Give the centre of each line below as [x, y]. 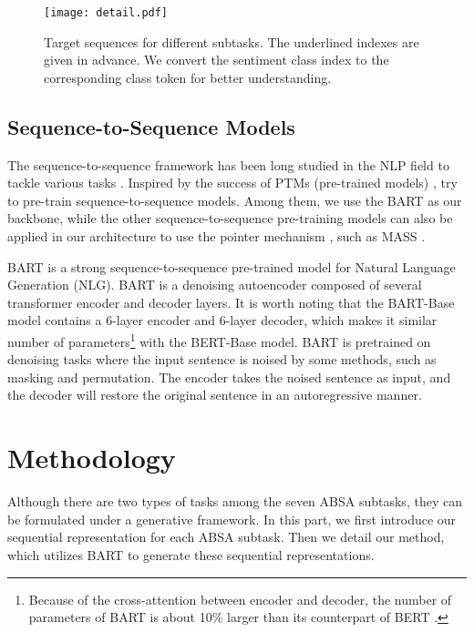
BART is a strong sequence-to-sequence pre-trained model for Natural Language [232, 266]
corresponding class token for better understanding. [188, 77]
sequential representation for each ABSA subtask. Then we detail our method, [226, 537]
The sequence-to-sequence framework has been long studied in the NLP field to [228, 164]
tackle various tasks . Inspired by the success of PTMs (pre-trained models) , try [232, 183]
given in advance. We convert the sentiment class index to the [216, 60]
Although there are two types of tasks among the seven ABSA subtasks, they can [235, 501]
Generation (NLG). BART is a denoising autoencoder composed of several [215, 285]
